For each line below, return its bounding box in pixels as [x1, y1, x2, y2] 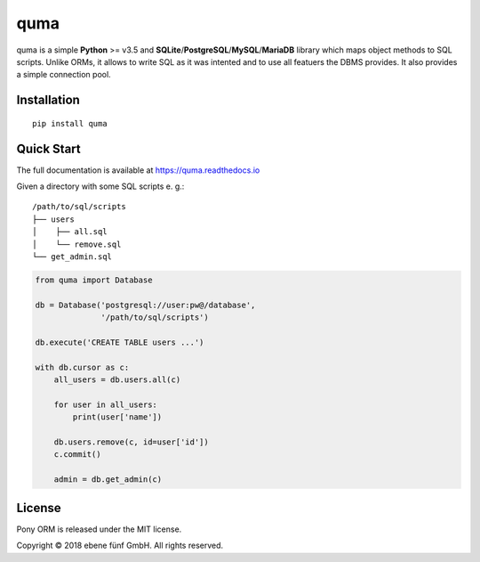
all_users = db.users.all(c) [53, 375, 181, 385]
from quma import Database [35, 274, 153, 285]
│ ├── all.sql [32, 227, 108, 237]
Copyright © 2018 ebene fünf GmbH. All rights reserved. [16, 540, 224, 551]
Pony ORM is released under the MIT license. [16, 524, 182, 534]
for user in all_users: [53, 399, 157, 410]
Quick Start [16, 141, 81, 156]
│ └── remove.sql [32, 239, 122, 249]
